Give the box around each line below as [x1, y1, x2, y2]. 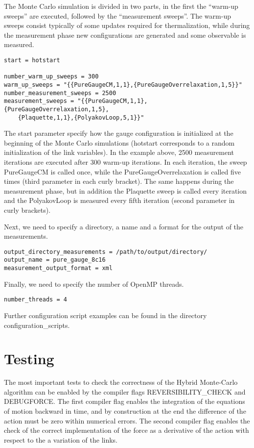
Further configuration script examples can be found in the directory [4, 310, 207, 320]
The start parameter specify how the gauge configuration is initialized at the [4, 128, 233, 138]
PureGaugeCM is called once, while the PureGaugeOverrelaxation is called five [4, 166, 241, 176]
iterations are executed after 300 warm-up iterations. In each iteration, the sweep [4, 157, 247, 167]
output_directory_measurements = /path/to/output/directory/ [4, 248, 208, 255]
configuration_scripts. [4, 320, 70, 330]
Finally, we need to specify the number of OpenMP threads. [4, 278, 184, 289]
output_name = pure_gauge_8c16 [4, 256, 106, 264]
